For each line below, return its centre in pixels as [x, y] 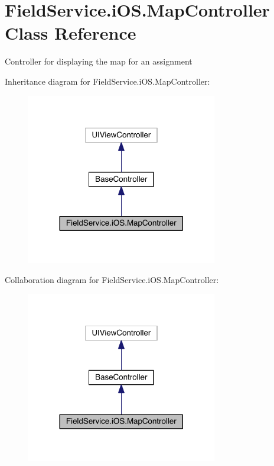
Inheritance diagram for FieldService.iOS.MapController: [107, 81]
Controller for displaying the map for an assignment [99, 61]
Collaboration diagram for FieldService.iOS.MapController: [112, 279]
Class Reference [71, 33]
